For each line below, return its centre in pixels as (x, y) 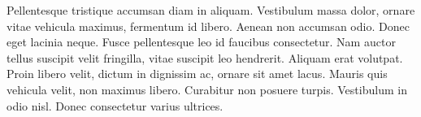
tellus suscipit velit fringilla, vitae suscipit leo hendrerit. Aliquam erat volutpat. (205, 57)
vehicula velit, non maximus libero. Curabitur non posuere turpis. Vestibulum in (207, 89)
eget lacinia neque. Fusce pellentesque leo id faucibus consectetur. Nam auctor (201, 42)
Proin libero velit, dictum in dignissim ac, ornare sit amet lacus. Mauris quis (197, 74)
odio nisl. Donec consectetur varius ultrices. (115, 105)
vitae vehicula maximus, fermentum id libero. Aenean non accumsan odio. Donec (208, 26)
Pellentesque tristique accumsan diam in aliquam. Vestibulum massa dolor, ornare (211, 10)
